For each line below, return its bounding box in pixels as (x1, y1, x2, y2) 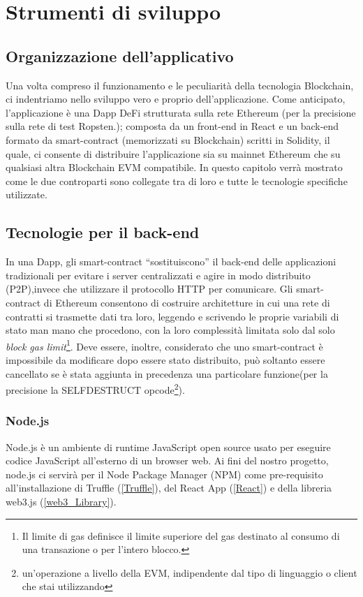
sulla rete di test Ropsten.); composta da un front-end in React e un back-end (6, 119, 339, 133)
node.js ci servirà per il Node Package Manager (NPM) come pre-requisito (6, 466, 323, 481)
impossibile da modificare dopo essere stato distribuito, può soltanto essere (6, 352, 325, 367)
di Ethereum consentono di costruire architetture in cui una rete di (43, 295, 330, 309)
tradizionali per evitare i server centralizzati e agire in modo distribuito (6, 267, 311, 282)
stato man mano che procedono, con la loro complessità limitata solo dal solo (6, 323, 335, 337)
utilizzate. (6, 187, 47, 202)
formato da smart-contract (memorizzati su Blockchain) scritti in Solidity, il (6, 132, 330, 147)
